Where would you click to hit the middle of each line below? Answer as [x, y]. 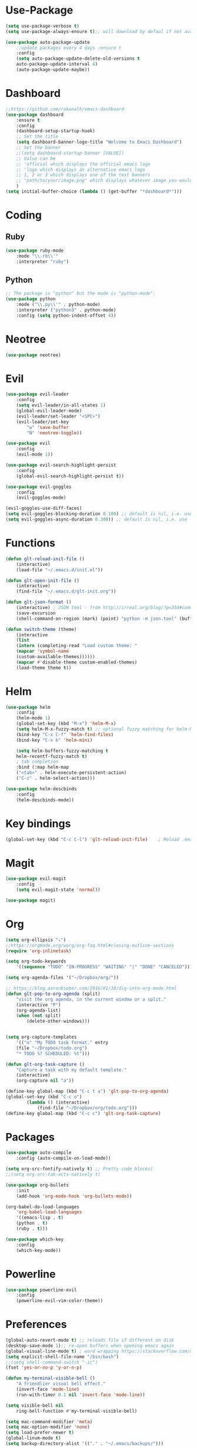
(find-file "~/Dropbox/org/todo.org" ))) [87, 1108]
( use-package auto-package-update [48, 42]
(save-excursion [36, 613]
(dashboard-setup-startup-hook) [56, 131]
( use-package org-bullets [37, 1185]
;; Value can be [36, 158]
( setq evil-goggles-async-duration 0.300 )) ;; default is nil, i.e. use [96, 520]
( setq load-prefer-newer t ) [40, 1433]
